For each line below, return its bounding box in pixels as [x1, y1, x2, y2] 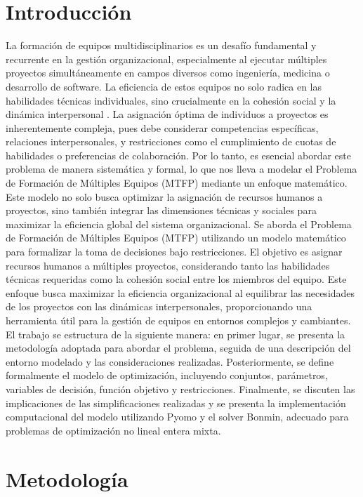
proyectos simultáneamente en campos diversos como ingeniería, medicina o [6, 65, 330, 80]
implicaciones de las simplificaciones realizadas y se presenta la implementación [6, 395, 346, 410]
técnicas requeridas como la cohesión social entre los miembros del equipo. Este [6, 272, 347, 286]
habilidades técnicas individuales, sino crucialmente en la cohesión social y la [6, 93, 336, 107]
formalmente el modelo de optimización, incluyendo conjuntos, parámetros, [6, 368, 328, 383]
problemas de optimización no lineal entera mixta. [6, 423, 221, 437]
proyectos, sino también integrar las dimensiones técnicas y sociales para [6, 203, 317, 218]
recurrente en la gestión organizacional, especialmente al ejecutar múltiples [6, 51, 327, 66]
